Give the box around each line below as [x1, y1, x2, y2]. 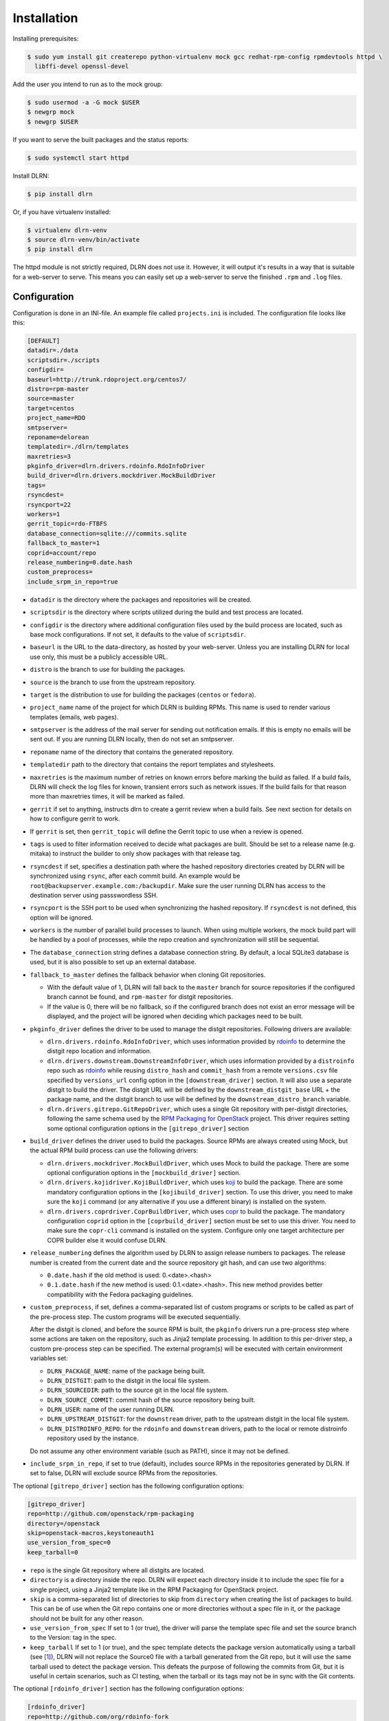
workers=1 [27, 510, 60, 518]
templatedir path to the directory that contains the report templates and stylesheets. [30, 761, 276, 769]
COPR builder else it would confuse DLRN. [47, 1236, 168, 1244]
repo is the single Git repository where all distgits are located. [30, 1566, 205, 1574]
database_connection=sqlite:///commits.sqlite [27, 529, 187, 537]
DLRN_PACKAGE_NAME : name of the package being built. [47, 1366, 206, 1375]
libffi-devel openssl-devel [34, 62, 129, 70]
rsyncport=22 [27, 500, 71, 509]
